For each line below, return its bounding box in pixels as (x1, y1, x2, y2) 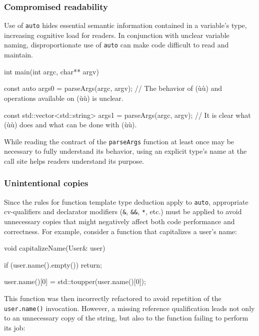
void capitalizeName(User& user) (4, 243, 105, 253)
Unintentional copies (4, 177, 88, 189)
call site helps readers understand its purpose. (4, 155, 144, 166)
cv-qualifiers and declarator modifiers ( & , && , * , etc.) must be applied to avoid (4, 206, 242, 217)
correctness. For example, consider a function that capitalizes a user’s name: (4, 226, 237, 236)
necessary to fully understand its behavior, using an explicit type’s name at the (4, 146, 247, 156)
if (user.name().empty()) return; (4, 259, 102, 270)
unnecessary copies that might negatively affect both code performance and (4, 216, 235, 227)
